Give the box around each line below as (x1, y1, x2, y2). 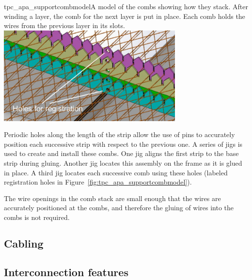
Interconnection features (4, 264, 128, 279)
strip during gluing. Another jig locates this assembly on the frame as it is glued (4, 158, 242, 168)
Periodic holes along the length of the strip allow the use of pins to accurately (4, 129, 235, 140)
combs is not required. (4, 212, 70, 222)
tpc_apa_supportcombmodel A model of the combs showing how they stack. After (4, 1, 248, 11)
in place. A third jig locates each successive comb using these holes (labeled (4, 167, 228, 177)
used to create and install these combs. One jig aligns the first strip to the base (4, 148, 239, 158)
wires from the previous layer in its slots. (4, 20, 125, 31)
